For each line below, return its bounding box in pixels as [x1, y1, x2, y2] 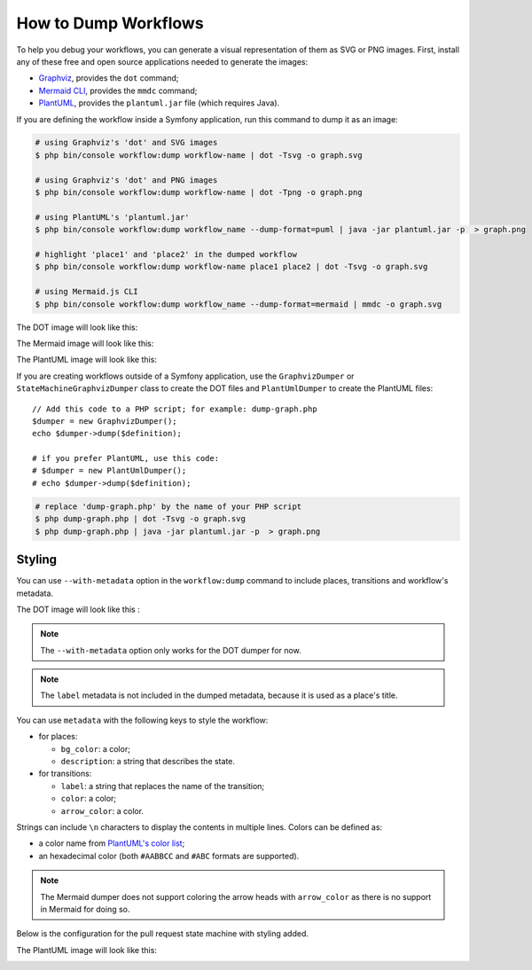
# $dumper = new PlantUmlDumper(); [32, 465, 187, 476]
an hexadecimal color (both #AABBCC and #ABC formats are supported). [38, 850, 300, 861]
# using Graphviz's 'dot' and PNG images [35, 175, 218, 185]
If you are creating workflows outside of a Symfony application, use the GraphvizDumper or [16, 371, 355, 381]
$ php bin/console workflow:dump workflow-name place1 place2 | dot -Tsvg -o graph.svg [35, 262, 428, 272]
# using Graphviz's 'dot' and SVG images [35, 137, 218, 148]
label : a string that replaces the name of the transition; [60, 780, 265, 791]
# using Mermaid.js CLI [35, 286, 139, 297]
